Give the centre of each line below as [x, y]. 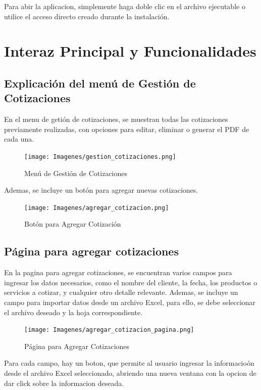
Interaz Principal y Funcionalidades [130, 51]
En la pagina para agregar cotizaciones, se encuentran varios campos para [118, 272]
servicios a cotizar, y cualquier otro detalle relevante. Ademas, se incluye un [121, 292]
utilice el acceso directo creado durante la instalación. [87, 16]
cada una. [19, 139]
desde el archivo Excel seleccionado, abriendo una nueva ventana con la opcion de [130, 373]
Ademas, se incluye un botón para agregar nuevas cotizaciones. [101, 190]
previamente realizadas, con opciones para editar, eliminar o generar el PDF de [127, 129]
